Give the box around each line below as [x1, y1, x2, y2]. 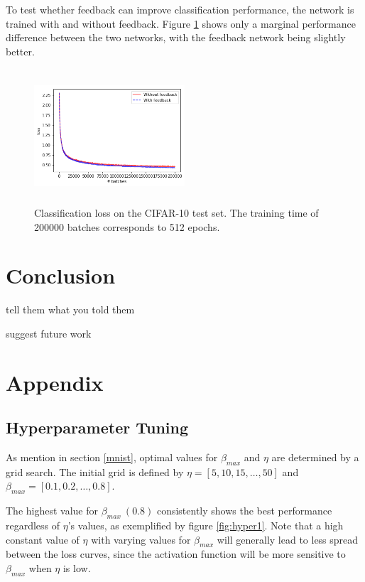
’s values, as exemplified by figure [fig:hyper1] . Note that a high [67, 518, 344, 532]
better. [6, 43, 35, 58]
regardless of [6, 518, 60, 532]
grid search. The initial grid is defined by [6, 464, 184, 479]
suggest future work [6, 325, 92, 340]
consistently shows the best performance [156, 503, 332, 518]
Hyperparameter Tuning [6, 416, 189, 438]
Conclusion [6, 261, 116, 290]
